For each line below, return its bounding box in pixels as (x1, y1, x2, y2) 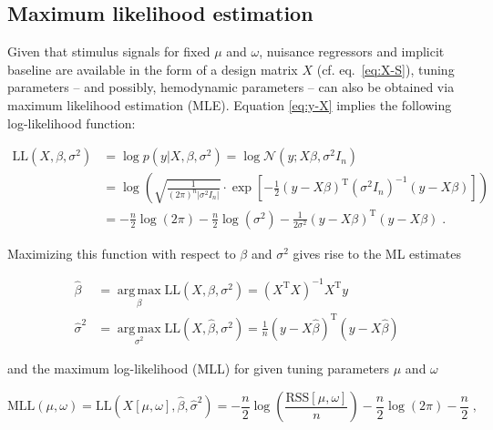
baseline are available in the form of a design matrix (7, 59, 298, 78)
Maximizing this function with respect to (7, 243, 236, 262)
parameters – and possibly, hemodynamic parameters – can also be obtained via (7, 77, 455, 97)
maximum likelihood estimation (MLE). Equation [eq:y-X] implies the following (7, 95, 452, 114)
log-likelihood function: (7, 113, 136, 132)
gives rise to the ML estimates (293, 243, 461, 262)
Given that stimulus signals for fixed (7, 42, 211, 61)
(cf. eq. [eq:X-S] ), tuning (316, 59, 455, 78)
